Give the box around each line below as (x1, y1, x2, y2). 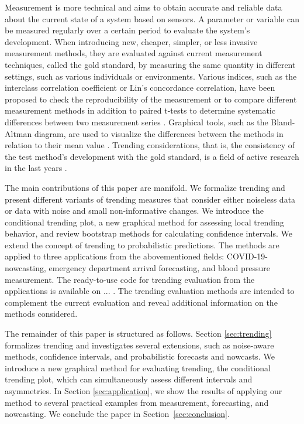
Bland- (271, 115, 295, 128)
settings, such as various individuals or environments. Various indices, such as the (5, 70, 297, 82)
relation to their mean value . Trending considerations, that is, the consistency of (5, 139, 295, 151)
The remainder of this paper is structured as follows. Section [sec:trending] (5, 327, 272, 340)
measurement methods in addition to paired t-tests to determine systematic (5, 104, 275, 117)
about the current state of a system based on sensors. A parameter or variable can (5, 12, 299, 25)
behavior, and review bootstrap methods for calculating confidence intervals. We (5, 227, 293, 240)
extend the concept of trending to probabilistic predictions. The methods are (5, 238, 279, 251)
